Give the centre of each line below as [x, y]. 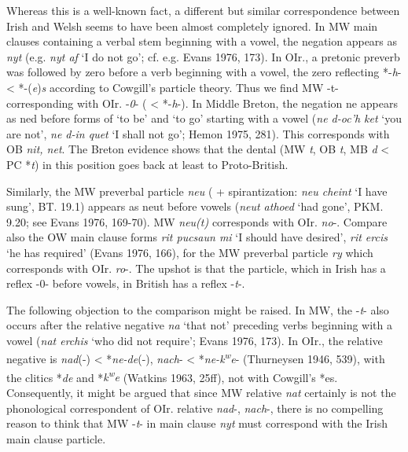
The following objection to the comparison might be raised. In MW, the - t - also [198, 309]
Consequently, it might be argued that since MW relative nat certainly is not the [201, 392]
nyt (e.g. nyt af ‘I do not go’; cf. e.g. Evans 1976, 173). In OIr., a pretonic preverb [203, 56]
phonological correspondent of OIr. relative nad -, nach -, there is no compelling [195, 408]
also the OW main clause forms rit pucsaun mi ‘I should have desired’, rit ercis [197, 237]
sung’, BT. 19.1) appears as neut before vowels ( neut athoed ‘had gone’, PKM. [195, 206]
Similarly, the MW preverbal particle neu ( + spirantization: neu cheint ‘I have [197, 191]
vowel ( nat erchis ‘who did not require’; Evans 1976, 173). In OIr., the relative [195, 340]
